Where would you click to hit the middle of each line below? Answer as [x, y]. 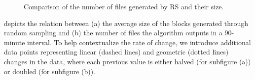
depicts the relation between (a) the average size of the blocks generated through [126, 23]
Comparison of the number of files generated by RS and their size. [124, 6]
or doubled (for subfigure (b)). [50, 71]
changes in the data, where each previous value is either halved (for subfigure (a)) [127, 61]
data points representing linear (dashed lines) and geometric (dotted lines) [116, 52]
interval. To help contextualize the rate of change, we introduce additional [139, 42]
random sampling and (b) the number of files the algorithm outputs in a [113, 33]
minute [15, 42]
